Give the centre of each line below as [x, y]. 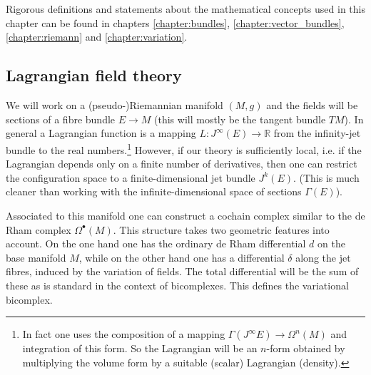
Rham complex [39, 229]
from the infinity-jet [317, 133]
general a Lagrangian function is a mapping [101, 133]
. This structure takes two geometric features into [221, 229]
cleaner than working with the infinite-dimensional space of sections [154, 191]
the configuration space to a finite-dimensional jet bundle [131, 177]
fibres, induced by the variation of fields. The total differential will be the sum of [182, 271]
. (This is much [326, 177]
